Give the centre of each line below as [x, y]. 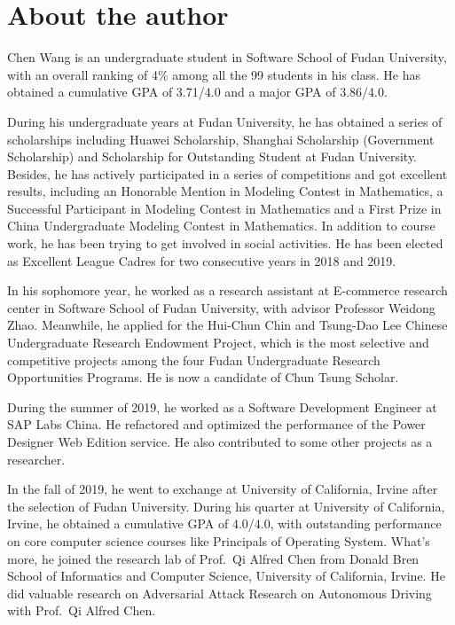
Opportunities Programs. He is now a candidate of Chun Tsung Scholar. [203, 377]
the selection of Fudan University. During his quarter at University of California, [226, 506]
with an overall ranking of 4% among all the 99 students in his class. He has [214, 74]
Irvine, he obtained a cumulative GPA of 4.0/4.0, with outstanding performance [224, 523]
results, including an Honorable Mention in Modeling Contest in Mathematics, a [225, 191]
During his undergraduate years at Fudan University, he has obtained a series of [225, 121]
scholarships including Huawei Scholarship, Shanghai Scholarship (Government [221, 139]
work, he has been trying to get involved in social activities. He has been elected [225, 243]
